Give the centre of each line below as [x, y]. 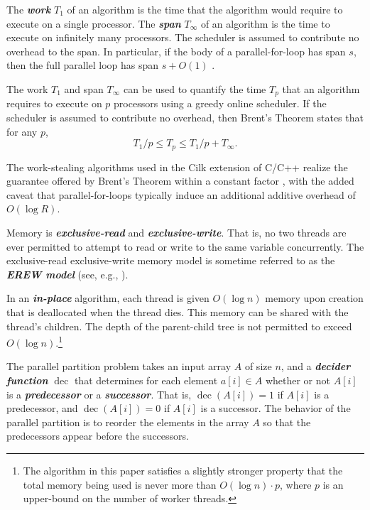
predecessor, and [42, 408]
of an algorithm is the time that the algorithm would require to [205, 9]
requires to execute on [54, 103]
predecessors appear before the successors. [98, 436]
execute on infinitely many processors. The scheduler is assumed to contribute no [183, 37]
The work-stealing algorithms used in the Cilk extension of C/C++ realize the [177, 167]
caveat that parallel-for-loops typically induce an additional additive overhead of [181, 194]
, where [295, 484]
